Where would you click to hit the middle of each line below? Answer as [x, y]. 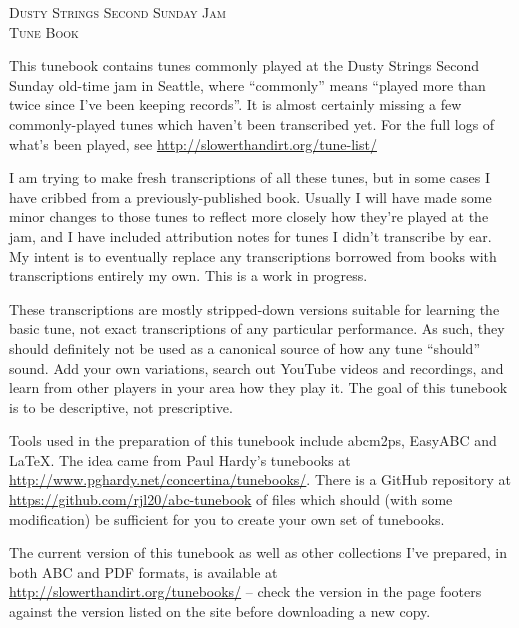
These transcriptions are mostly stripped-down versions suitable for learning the [254, 308]
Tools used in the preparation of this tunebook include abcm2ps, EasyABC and [253, 440]
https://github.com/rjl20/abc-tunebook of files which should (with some [231, 499]
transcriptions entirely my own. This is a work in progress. [188, 275]
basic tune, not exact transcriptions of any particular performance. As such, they [257, 328]
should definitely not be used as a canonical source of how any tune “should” [244, 347]
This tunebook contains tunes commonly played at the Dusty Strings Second [244, 65]
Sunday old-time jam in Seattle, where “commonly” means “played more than [247, 84]
